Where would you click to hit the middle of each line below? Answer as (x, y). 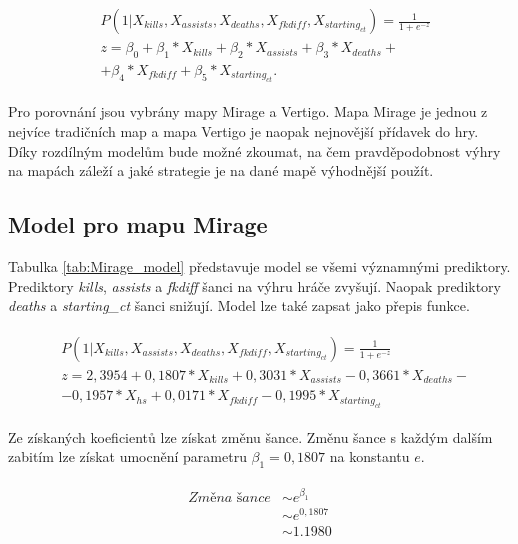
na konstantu (369, 456)
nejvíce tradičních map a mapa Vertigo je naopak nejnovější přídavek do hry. (243, 130)
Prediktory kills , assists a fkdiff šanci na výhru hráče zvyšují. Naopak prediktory (254, 285)
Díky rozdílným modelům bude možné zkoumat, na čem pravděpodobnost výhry (254, 150)
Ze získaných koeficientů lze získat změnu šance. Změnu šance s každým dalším (250, 436)
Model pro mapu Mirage (138, 224)
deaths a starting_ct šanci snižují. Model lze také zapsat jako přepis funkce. (239, 305)
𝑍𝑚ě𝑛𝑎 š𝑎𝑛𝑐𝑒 (229, 497)
